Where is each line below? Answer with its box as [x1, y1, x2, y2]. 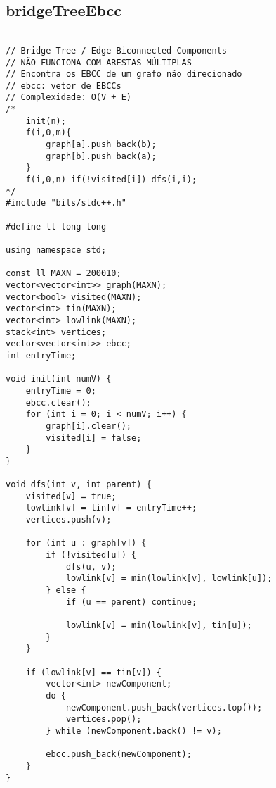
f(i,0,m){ [25, 127, 72, 138]
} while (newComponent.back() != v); [46, 725, 222, 736]
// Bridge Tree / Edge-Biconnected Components [6, 45, 227, 56]
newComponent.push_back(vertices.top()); [65, 702, 263, 713]
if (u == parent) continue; [65, 596, 197, 607]
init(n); [25, 115, 66, 126]
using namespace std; [6, 245, 107, 256]
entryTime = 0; [25, 385, 96, 396]
